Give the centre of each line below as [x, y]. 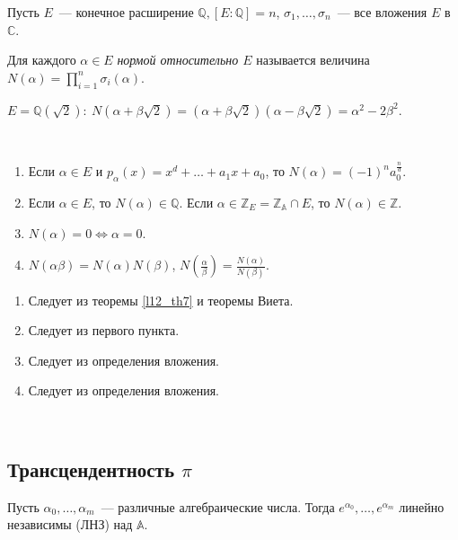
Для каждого [42, 60]
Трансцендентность [91, 469]
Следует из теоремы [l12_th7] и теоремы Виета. [161, 300]
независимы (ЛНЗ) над [70, 524]
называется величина [313, 60]
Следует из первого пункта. [104, 330]
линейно [422, 506]
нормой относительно [178, 60]
